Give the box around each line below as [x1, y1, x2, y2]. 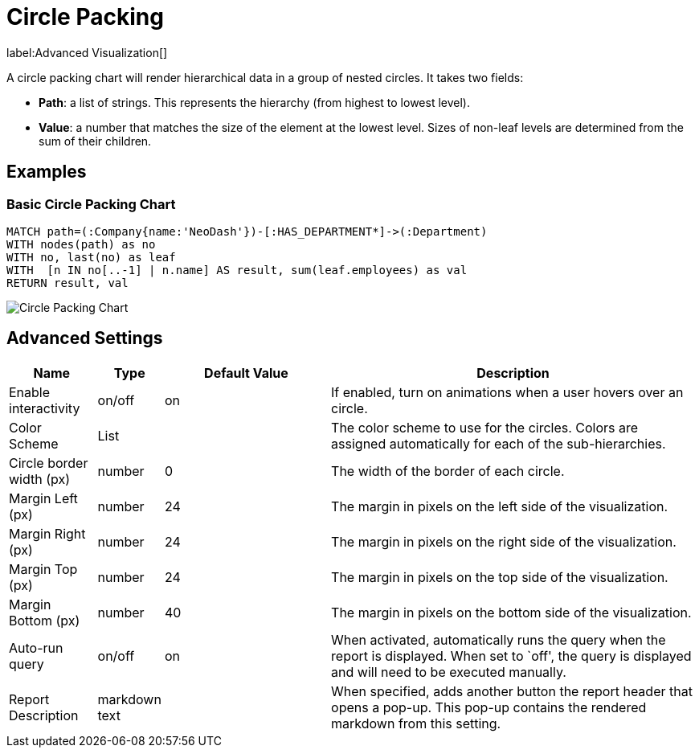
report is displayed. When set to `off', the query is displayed [331, 647, 692, 664]
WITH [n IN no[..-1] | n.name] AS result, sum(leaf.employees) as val [6, 263, 468, 277]
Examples [6, 162, 87, 182]
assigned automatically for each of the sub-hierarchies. [331, 435, 666, 452]
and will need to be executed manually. [331, 663, 566, 680]
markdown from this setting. [331, 715, 501, 731]
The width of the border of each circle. [331, 462, 565, 479]
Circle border [9, 454, 88, 471]
